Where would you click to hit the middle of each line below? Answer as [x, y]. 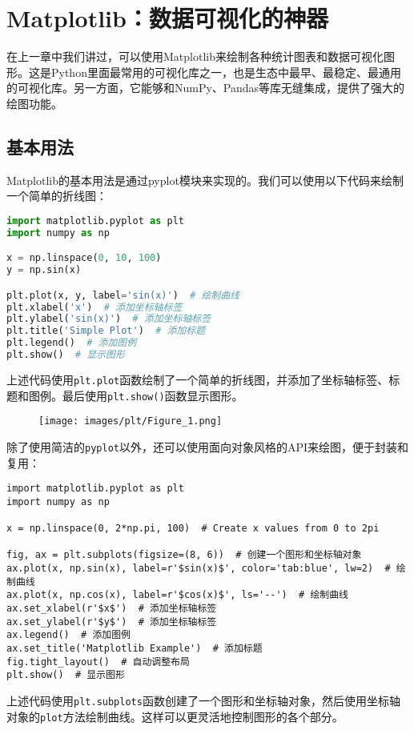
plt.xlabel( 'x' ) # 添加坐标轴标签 [94, 307]
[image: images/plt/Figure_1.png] [131, 421]
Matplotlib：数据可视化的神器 [167, 18]
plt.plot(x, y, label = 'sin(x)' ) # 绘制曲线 [123, 295]
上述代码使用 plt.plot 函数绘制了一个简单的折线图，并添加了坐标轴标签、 [198, 379]
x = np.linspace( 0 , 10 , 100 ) [84, 258]
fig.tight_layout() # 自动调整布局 [98, 662]
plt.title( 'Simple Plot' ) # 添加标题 [106, 331]
